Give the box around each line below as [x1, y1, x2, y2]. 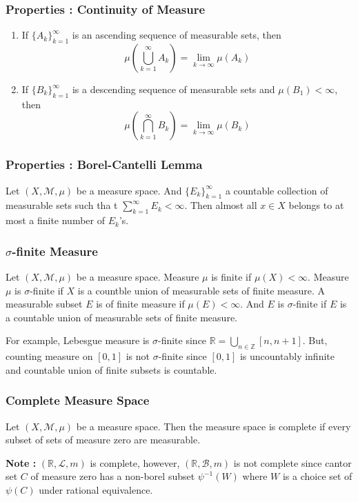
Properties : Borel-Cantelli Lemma [6, 156, 203, 173]
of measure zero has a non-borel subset [30, 469, 195, 483]
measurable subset [6, 297, 83, 311]
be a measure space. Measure [76, 270, 199, 284]
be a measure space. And [76, 183, 182, 197]
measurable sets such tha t [6, 198, 118, 212]
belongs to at [288, 198, 344, 212]
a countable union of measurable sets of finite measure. [6, 310, 237, 324]
